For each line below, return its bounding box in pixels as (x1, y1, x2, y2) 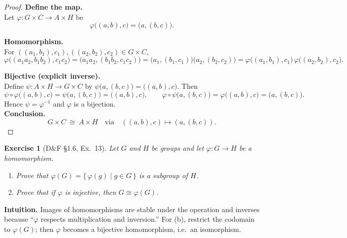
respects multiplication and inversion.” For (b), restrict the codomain (41, 214, 255, 224)
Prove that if (16, 187, 55, 197)
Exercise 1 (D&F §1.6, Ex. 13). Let (4, 143, 119, 153)
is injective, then (64, 187, 116, 197)
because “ (4, 214, 34, 224)
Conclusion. (4, 108, 46, 119)
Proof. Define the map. (4, 2, 83, 12)
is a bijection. (74, 98, 116, 109)
